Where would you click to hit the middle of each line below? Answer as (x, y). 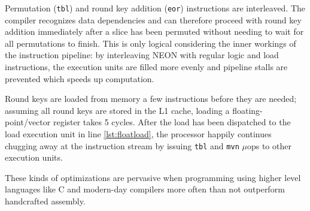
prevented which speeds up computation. (80, 78)
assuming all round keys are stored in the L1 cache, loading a (117, 110)
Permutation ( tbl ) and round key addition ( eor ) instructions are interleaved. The (155, 8)
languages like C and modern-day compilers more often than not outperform (145, 189)
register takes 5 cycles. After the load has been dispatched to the (172, 122)
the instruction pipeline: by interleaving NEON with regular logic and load (142, 55)
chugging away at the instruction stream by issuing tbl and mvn (122, 145)
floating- (247, 110)
